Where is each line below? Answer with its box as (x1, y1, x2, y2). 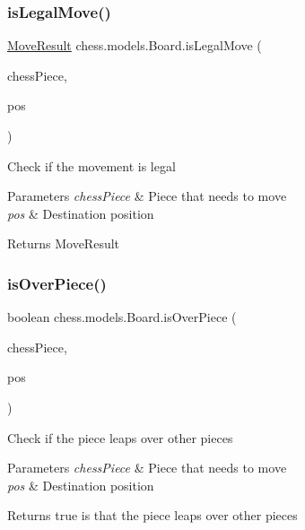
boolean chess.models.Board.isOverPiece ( (7, 308, 237, 326)
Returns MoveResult (7, 234, 120, 253)
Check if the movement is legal (7, 156, 176, 175)
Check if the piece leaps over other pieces (7, 428, 233, 447)
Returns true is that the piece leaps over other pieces (7, 506, 298, 525)
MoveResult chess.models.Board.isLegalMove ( (7, 36, 262, 55)
